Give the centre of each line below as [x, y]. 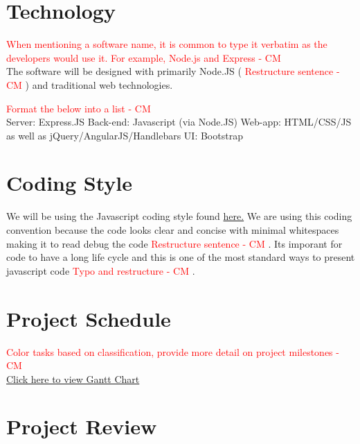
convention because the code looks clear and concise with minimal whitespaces [173, 230]
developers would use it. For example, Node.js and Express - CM [144, 57]
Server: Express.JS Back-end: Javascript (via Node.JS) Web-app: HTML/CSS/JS [179, 122]
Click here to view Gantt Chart [73, 378]
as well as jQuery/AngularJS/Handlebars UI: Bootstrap [125, 135]
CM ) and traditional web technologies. [90, 84]
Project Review [82, 426]
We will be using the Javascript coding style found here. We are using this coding [179, 216]
